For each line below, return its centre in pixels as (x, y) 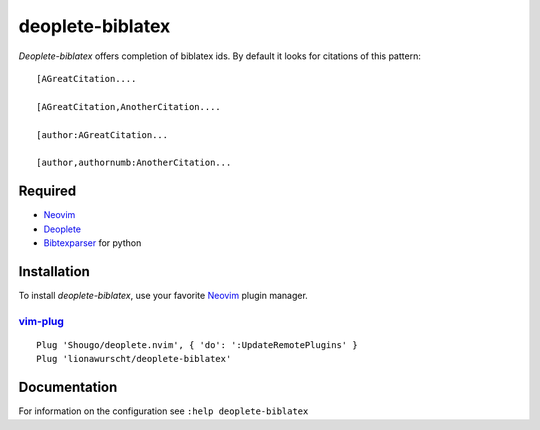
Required (47, 191)
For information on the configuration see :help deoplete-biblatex (163, 411)
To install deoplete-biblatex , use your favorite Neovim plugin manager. (163, 295)
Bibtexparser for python (92, 242)
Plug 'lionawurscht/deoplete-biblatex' (134, 359)
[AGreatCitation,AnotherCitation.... (129, 106)
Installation (54, 271)
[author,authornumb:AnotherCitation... (134, 163)
